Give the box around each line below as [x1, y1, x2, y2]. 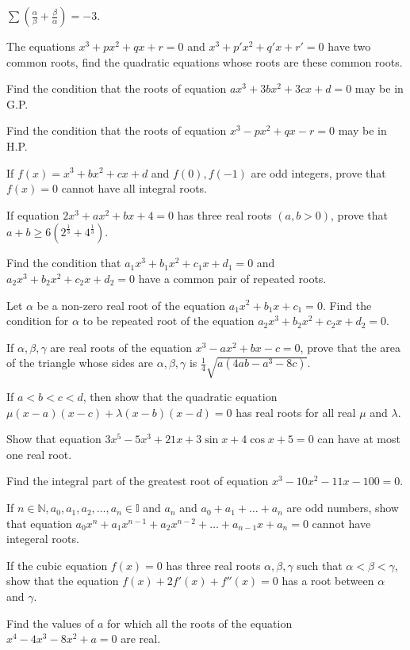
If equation [6, 206, 59, 223]
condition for [6, 312, 69, 329]
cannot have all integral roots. [61, 180, 208, 197]
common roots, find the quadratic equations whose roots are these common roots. [6, 53, 403, 70]
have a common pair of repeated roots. [138, 270, 327, 286]
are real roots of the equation [50, 338, 192, 355]
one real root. [6, 445, 72, 462]
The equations [6, 38, 75, 54]
